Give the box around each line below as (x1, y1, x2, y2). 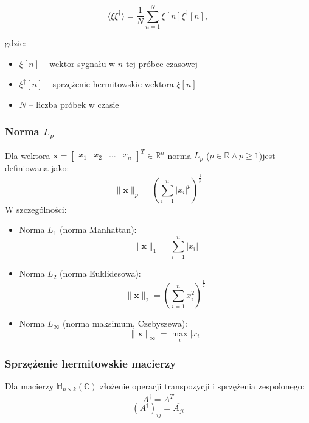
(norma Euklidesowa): (60, 267, 141, 280)
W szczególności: (5, 202, 67, 215)
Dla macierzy (5, 380, 54, 393)
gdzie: (5, 37, 26, 49)
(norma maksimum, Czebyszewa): (62, 317, 187, 329)
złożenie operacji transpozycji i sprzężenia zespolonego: (100, 380, 305, 393)
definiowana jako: (5, 161, 69, 174)
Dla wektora (5, 149, 50, 162)
